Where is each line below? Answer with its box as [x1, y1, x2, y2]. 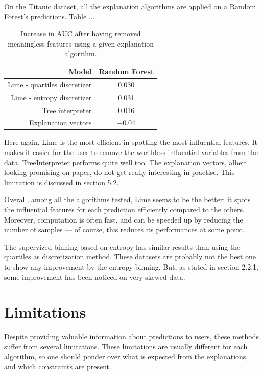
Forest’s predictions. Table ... [4, 11, 95, 21]
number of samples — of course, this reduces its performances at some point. [4, 224, 245, 235]
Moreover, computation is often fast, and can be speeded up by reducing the [4, 214, 243, 225]
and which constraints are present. [4, 361, 111, 372]
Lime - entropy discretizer [11, 92, 92, 102]
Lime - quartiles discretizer [8, 79, 92, 90]
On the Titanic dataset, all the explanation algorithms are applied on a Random [4, 1, 256, 11]
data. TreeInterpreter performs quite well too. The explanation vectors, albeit [4, 157, 247, 167]
